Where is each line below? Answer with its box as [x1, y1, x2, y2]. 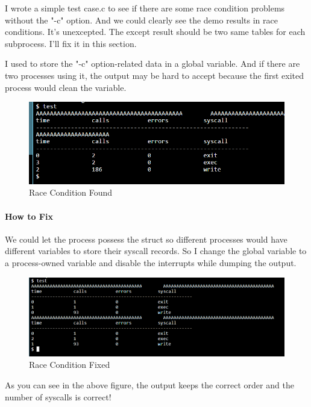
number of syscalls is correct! [5, 390, 112, 403]
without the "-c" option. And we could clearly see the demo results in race [5, 13, 278, 26]
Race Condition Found [29, 186, 113, 199]
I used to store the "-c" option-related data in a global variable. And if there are [5, 57, 300, 70]
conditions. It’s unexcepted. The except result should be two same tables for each [5, 25, 306, 38]
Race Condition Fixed [29, 358, 110, 371]
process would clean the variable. [5, 81, 127, 93]
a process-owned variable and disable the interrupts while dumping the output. [5, 256, 297, 269]
